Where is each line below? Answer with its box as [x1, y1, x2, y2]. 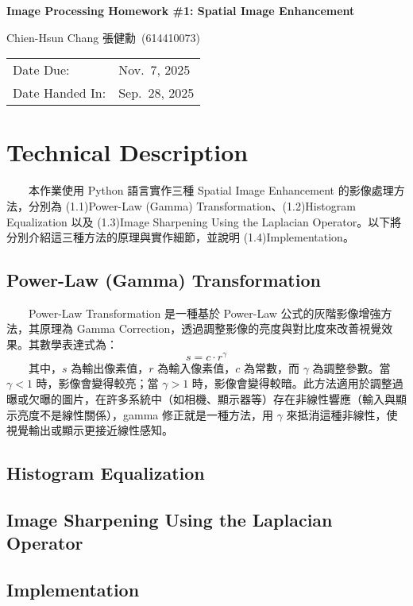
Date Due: [13, 60, 70, 79]
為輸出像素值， [71, 359, 149, 376]
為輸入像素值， [157, 359, 236, 376]
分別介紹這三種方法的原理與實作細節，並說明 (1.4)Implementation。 [6, 229, 354, 245]
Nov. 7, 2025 [118, 60, 191, 79]
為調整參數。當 [312, 359, 391, 376]
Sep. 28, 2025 [118, 83, 195, 102]
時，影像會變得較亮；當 [36, 375, 159, 392]
